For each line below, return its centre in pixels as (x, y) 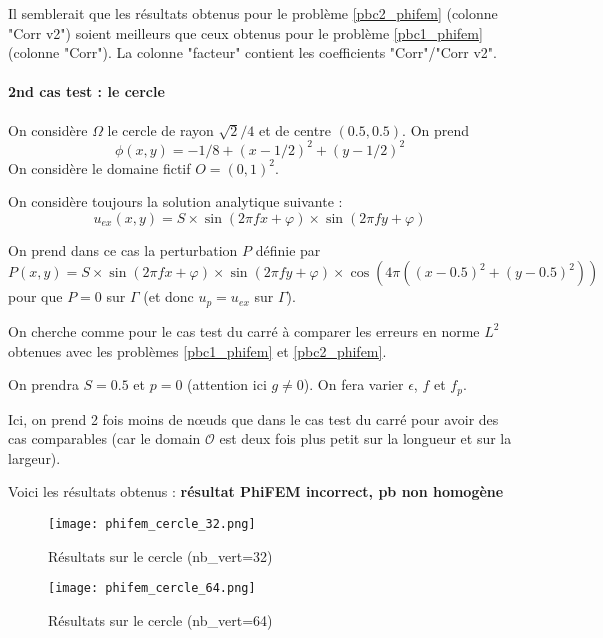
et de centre (294, 129)
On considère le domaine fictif (99, 167)
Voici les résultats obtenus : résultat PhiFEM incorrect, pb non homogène (256, 491)
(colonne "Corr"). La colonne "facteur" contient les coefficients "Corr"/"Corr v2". (252, 52)
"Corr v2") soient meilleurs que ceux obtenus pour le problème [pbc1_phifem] (245, 32)
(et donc (168, 296)
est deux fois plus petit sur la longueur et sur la (365, 438)
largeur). (34, 457)
